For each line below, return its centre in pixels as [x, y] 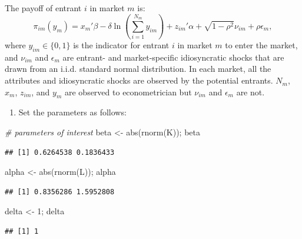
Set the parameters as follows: [72, 112]
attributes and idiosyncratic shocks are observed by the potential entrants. [139, 80]
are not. [250, 92]
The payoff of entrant [43, 8]
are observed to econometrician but [128, 92]
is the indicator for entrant [121, 45]
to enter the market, [261, 45]
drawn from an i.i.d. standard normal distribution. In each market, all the [138, 69]
